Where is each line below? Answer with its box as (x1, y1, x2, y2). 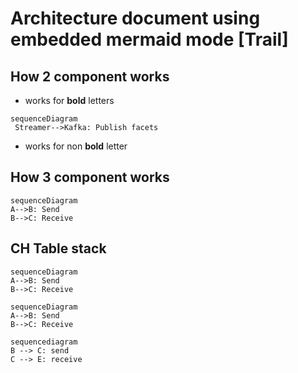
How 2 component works (10, 68, 170, 85)
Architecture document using (10, 7, 261, 30)
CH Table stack (10, 240, 107, 257)
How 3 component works (10, 169, 170, 186)
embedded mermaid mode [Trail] (10, 28, 289, 51)
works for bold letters (24, 95, 115, 106)
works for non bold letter (24, 140, 128, 152)
